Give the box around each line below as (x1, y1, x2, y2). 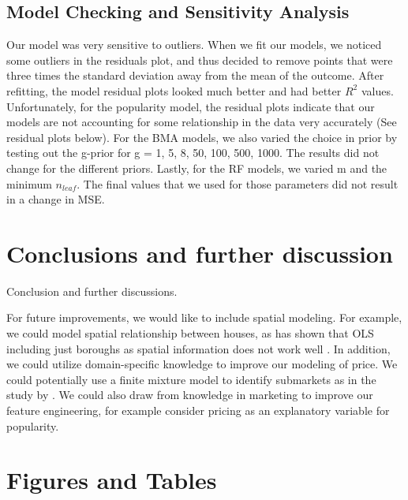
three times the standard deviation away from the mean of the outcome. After (6, 67, 384, 84)
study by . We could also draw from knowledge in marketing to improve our (6, 386, 373, 403)
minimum (6, 175, 52, 192)
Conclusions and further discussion (6, 237, 393, 269)
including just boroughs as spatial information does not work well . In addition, (6, 340, 391, 356)
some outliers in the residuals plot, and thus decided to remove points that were (6, 51, 393, 68)
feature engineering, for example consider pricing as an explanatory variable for (6, 402, 390, 419)
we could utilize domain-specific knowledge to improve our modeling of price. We (6, 356, 398, 372)
